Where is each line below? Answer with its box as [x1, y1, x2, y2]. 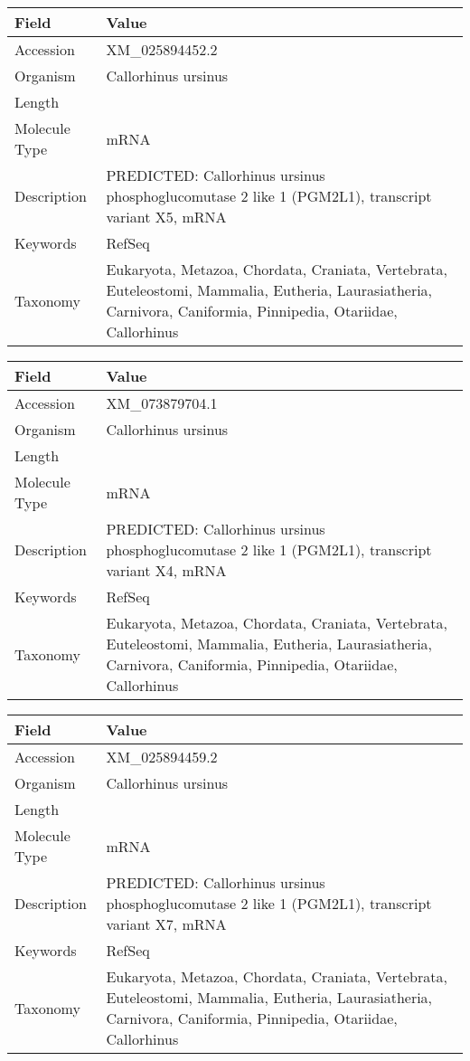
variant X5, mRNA [106, 206, 227, 227]
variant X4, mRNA [106, 560, 227, 581]
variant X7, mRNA [106, 914, 227, 934]
